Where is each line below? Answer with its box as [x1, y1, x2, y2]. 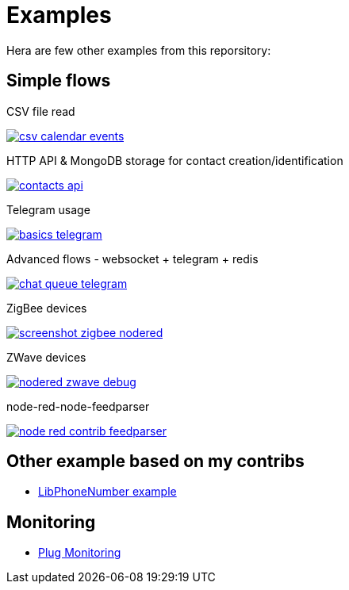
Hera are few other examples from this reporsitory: [6, 43, 271, 57]
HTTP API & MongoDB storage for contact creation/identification [6, 153, 343, 167]
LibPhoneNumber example [38, 485, 177, 499]
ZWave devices [6, 350, 86, 364]
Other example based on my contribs [6, 451, 305, 472]
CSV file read [6, 104, 75, 118]
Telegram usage [6, 202, 90, 216]
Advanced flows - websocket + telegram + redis [6, 251, 259, 266]
